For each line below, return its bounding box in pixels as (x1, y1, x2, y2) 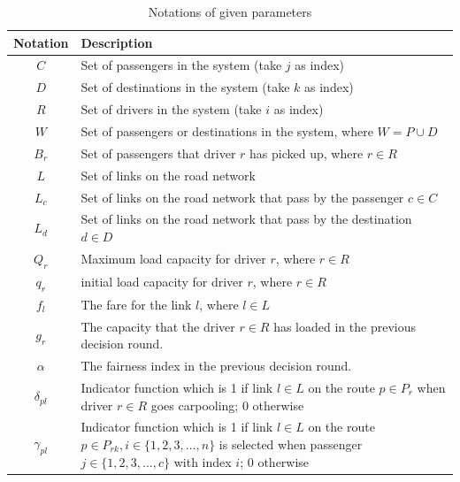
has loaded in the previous (273, 317, 416, 335)
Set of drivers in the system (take (80, 100, 262, 119)
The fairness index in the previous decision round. (80, 356, 352, 375)
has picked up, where (249, 143, 364, 162)
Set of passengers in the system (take (80, 56, 282, 74)
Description (80, 33, 153, 51)
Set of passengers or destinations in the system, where (80, 121, 373, 140)
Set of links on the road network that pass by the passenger (80, 187, 404, 206)
